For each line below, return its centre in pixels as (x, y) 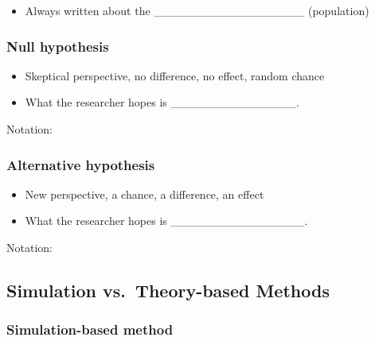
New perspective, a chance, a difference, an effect (145, 194)
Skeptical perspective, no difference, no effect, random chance (175, 75)
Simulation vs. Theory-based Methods (168, 290)
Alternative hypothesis (81, 164)
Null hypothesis (58, 46)
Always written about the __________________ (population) (197, 10)
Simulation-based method (90, 329)
